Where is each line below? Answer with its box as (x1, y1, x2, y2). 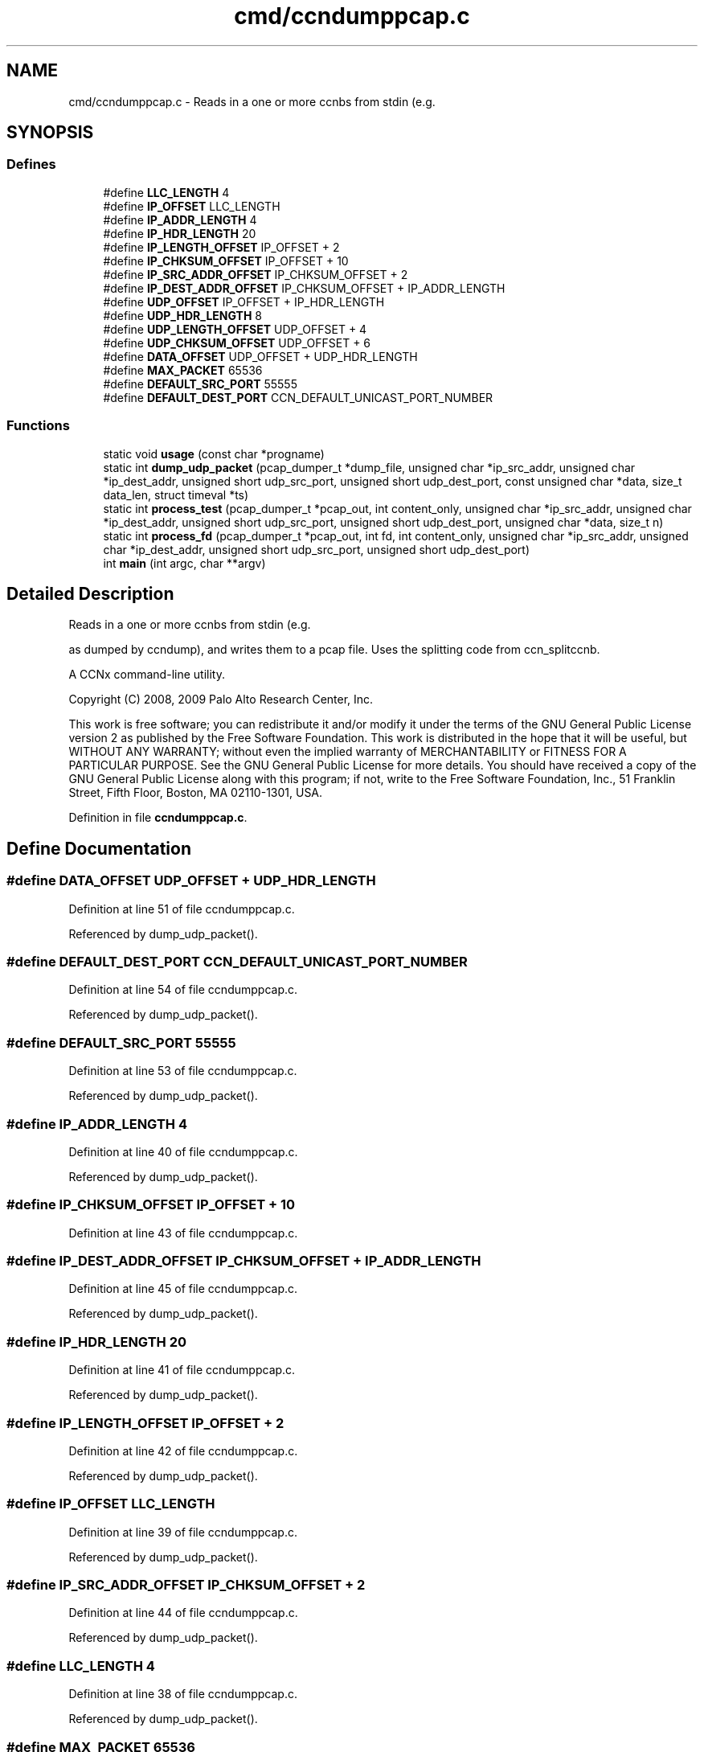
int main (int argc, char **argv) (103, 556, 266, 570)
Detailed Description (6, 583, 174, 604)
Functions (6, 417, 70, 434)
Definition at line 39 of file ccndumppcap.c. (68, 1524, 297, 1539)
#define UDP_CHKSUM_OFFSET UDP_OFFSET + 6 (103, 335, 371, 350)
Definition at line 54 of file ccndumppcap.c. (68, 983, 298, 997)
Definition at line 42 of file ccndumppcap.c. (68, 1443, 298, 1458)
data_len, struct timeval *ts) (103, 487, 249, 502)
